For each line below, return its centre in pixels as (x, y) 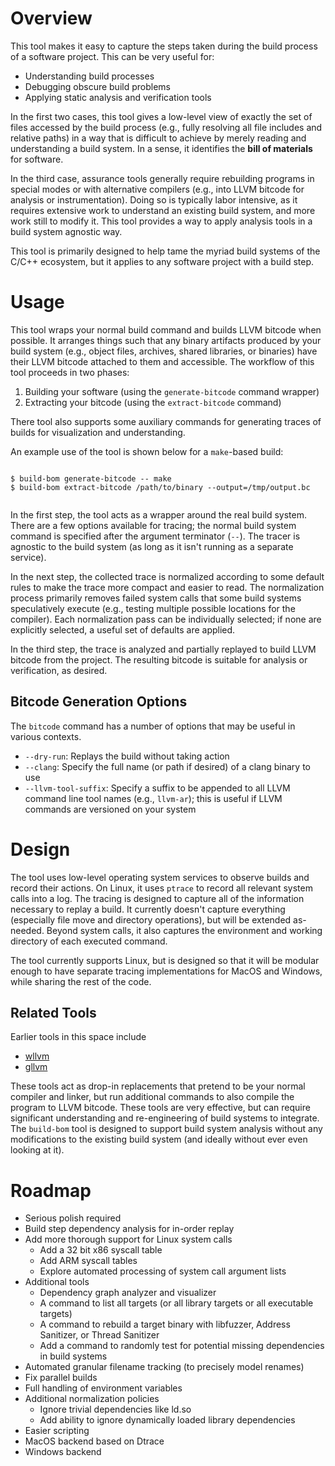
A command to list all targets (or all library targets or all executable (176, 1303)
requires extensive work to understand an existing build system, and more (163, 210)
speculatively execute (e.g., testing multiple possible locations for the (153, 608)
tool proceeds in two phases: (70, 372)
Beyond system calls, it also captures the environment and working (184, 930)
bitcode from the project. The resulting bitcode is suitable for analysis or (159, 659)
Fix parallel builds (61, 1378)
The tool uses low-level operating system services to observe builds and (160, 877)
